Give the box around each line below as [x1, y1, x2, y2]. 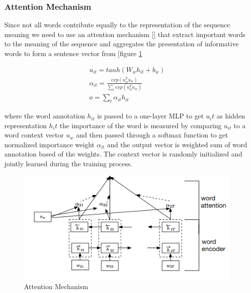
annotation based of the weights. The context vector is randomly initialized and [4, 149, 242, 159]
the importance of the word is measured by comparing [59, 120, 222, 130]
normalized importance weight [4, 139, 95, 149]
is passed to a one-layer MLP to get [97, 111, 204, 121]
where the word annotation [4, 111, 85, 121]
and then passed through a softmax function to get [76, 130, 228, 140]
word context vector [4, 130, 64, 140]
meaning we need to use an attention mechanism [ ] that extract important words [4, 29, 246, 39]
